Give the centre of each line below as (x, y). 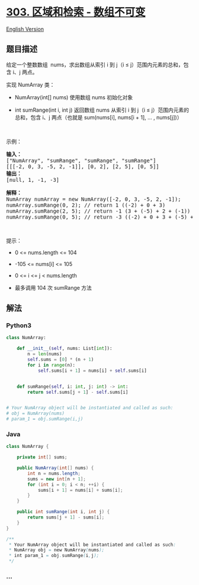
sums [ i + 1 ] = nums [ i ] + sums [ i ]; (80, 490)
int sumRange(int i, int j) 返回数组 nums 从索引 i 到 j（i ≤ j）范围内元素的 (102, 110)
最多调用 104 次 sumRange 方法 (53, 287)
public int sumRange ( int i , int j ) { (63, 512)
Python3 (19, 325)
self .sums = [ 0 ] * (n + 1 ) (61, 360)
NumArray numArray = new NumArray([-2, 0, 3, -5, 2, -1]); (94, 199)
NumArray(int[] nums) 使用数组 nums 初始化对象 (74, 97)
